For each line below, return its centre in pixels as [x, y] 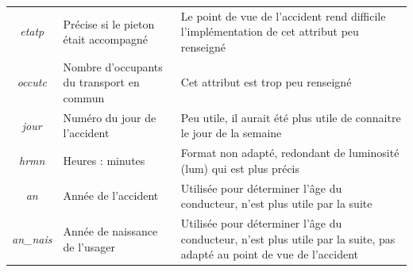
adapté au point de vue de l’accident [270, 254]
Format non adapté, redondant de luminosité [290, 153]
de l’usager [89, 246]
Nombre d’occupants [113, 66]
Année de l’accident [111, 195]
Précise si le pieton [109, 23]
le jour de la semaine [231, 133]
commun [84, 97]
